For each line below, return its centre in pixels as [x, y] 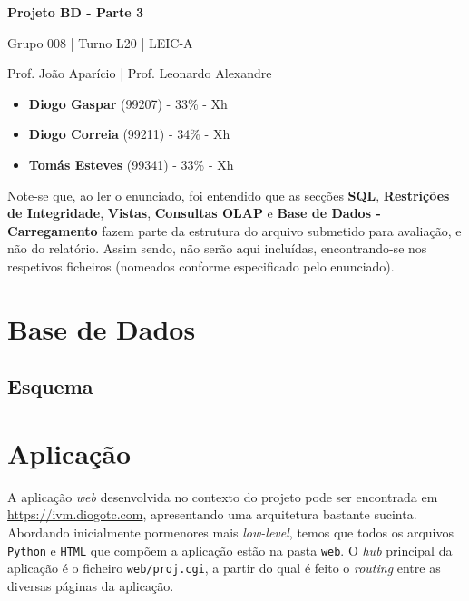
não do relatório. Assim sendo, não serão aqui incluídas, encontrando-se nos [217, 248]
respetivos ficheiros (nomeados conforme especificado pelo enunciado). [201, 266]
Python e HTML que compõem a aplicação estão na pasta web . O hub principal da [230, 550]
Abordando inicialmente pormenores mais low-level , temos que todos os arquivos [230, 532]
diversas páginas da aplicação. [91, 585]
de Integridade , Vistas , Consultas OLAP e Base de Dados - [194, 213]
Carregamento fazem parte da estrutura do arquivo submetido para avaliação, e [234, 230]
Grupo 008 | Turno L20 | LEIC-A [100, 42]
